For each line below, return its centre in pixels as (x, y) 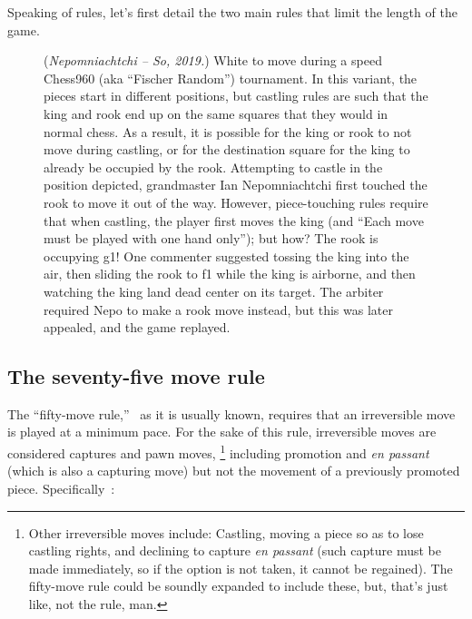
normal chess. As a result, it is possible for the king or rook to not (228, 131)
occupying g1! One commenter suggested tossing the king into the (226, 255)
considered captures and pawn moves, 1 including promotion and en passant (218, 452)
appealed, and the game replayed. (137, 327)
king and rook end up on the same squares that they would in (216, 113)
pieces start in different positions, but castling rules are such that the (236, 96)
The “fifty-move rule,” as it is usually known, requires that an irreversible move (231, 413)
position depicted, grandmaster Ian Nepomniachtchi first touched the (236, 185)
